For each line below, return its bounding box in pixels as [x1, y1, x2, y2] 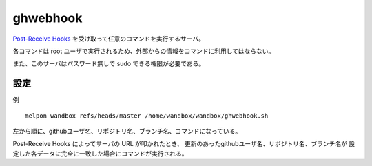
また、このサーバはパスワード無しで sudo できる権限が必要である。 [12, 59, 205, 68]
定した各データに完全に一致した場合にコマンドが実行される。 [12, 149, 188, 158]
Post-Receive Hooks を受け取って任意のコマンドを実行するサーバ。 [12, 34, 205, 43]
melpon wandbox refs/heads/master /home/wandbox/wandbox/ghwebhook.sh [25, 112, 269, 120]
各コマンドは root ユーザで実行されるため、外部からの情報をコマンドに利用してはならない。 [12, 47, 275, 55]
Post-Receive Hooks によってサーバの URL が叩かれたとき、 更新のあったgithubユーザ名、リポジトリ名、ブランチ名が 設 [12, 140, 355, 148]
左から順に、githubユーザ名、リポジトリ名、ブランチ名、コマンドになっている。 [12, 127, 242, 136]
